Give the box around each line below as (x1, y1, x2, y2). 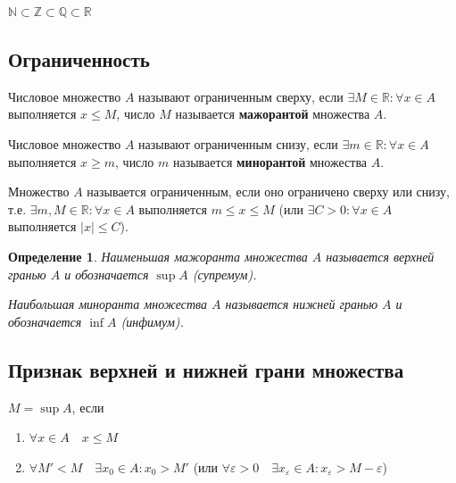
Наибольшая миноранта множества (8, 295, 208, 313)
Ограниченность (8, 45, 150, 72)
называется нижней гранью (225, 295, 378, 313)
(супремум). (192, 264, 257, 283)
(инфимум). (120, 312, 184, 330)
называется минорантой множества (172, 152, 368, 171)
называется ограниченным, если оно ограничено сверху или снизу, (87, 182, 450, 201)
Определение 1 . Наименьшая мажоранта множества (8, 246, 308, 265)
